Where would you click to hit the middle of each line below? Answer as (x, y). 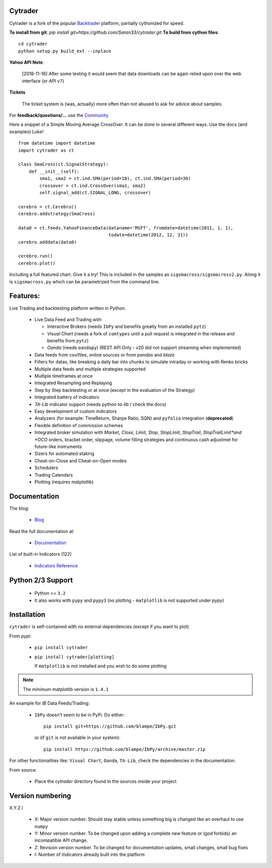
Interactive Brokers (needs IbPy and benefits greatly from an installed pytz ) (126, 327)
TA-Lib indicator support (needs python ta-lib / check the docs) (100, 404)
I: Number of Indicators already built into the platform (90, 854)
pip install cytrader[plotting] (74, 657)
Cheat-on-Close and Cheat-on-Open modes (81, 460)
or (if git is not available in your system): (78, 738)
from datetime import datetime (57, 143)
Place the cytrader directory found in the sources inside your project (106, 781)
